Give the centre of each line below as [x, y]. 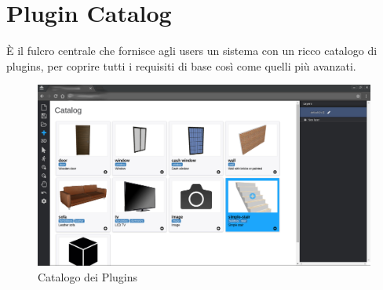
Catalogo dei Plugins [88, 276]
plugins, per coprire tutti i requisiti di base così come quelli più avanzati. [181, 65]
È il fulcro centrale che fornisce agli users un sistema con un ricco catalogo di [192, 51]
